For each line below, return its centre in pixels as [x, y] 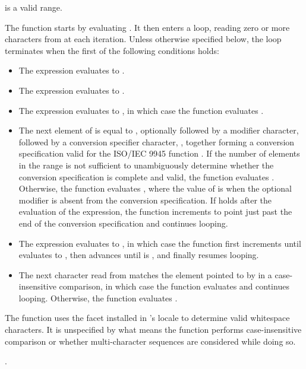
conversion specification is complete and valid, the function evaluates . [146, 176]
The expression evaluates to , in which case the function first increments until [160, 243]
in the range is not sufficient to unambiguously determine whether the [146, 165]
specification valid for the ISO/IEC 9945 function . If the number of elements [159, 153]
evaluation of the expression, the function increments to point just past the [155, 211]
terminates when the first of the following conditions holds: [112, 50]
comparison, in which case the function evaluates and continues [174, 286]
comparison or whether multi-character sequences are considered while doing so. [150, 341]
